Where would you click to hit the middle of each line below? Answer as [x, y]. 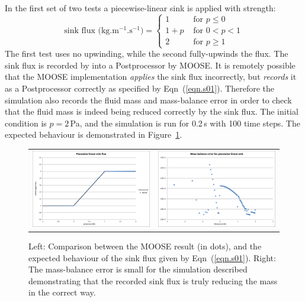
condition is [26, 123]
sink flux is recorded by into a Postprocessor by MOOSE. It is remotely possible [150, 65]
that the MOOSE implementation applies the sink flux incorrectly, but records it [151, 77]
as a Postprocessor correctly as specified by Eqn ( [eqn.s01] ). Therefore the [139, 88]
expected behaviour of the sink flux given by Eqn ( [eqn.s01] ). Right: [152, 257]
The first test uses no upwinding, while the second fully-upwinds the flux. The [147, 53]
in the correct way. [62, 292]
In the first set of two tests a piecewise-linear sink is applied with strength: [140, 8]
